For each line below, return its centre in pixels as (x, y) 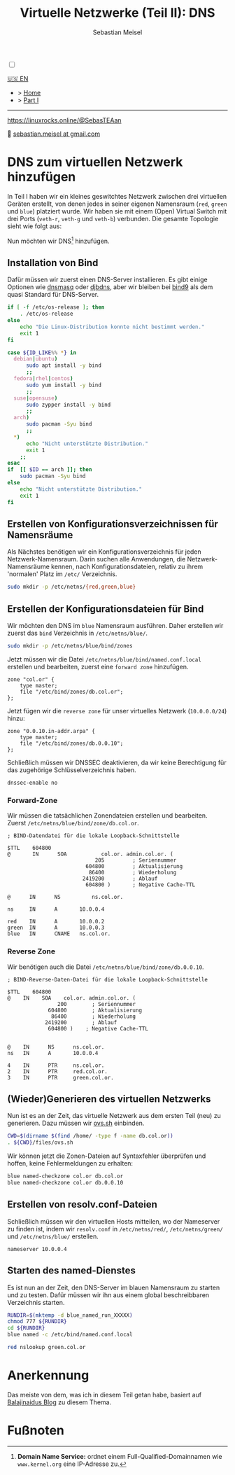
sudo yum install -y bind (63, 385)
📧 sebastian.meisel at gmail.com (54, 134)
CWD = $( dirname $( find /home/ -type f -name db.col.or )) (90, 1136)
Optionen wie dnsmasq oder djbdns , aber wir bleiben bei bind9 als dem (110, 287)
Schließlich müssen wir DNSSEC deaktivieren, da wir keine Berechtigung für (117, 762)
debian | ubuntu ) (36, 359)
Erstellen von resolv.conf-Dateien (82, 1204)
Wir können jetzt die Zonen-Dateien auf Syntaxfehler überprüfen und (107, 1156)
